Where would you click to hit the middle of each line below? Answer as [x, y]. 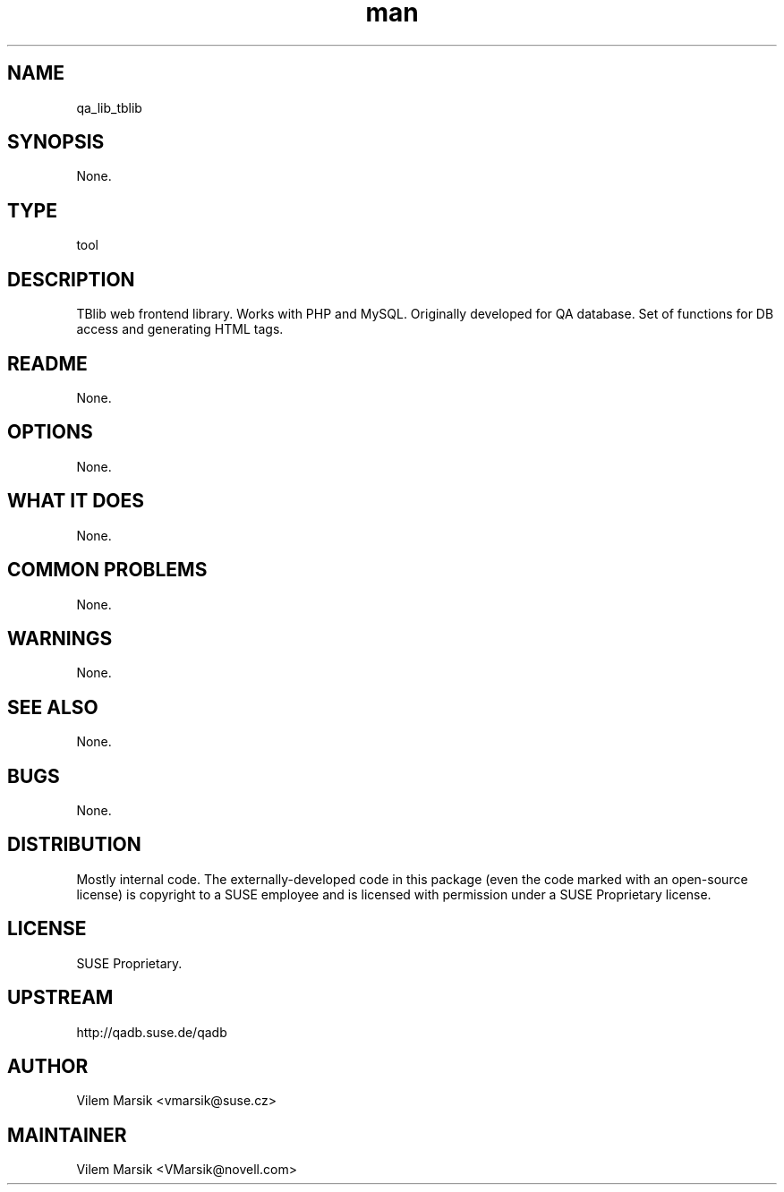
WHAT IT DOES [76, 501]
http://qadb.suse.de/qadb [152, 1032]
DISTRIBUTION [74, 845]
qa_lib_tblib [109, 107]
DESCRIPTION [71, 279]
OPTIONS [50, 432]
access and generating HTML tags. [180, 329]
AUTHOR [48, 1066]
